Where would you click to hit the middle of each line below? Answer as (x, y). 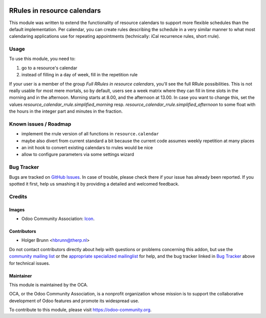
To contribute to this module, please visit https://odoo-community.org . (81, 310)
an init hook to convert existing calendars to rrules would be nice (87, 148)
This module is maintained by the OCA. (49, 285)
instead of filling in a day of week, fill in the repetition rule (80, 75)
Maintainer (20, 276)
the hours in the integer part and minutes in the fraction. (66, 111)
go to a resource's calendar (49, 68)
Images (17, 210)
